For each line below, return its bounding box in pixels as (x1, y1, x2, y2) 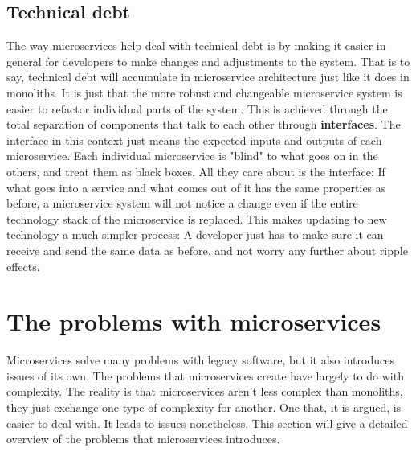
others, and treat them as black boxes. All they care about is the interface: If (6, 162, 385, 179)
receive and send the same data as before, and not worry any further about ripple (6, 241, 408, 258)
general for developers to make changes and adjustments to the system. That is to (6, 52, 410, 69)
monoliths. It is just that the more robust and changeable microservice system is (6, 84, 402, 101)
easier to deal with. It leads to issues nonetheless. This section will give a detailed (6, 414, 408, 431)
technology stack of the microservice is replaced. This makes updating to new (6, 210, 387, 227)
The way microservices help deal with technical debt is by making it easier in (6, 37, 386, 54)
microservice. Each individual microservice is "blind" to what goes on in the (6, 147, 378, 164)
